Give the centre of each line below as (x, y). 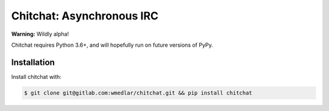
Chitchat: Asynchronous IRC (85, 16)
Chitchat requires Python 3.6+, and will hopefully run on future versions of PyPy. (112, 45)
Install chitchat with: (37, 76)
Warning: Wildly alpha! (40, 34)
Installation (33, 62)
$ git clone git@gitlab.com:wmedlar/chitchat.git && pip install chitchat (138, 93)
